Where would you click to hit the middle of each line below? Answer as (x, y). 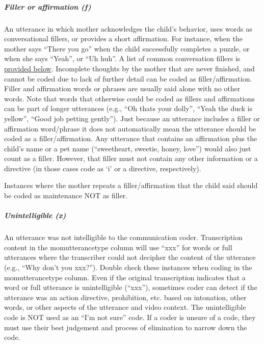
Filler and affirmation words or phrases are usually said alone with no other (122, 88)
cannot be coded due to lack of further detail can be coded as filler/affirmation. (128, 78)
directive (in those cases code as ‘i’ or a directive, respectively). (103, 168)
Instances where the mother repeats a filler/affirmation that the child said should (131, 185)
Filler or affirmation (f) (48, 6)
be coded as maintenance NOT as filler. (66, 195)
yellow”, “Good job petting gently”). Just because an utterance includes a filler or (132, 118)
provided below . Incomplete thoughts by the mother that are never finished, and (129, 68)
